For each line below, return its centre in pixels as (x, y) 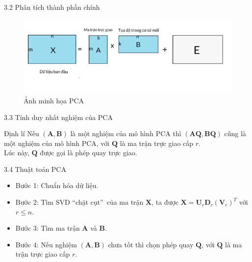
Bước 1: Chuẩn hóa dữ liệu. (57, 185)
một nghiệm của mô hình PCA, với (57, 143)
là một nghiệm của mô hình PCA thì (126, 133)
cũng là (235, 133)
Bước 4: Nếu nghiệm (46, 244)
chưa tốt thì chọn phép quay (151, 244)
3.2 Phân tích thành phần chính (52, 7)
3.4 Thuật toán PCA (35, 169)
